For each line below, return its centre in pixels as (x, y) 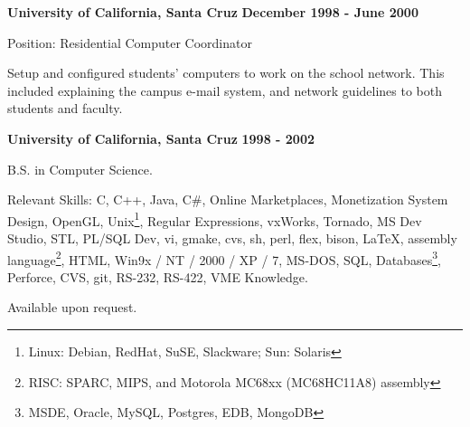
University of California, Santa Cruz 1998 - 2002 (161, 138)
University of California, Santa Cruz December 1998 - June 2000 (213, 12)
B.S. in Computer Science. (80, 169)
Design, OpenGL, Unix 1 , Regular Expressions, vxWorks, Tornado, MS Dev (215, 219)
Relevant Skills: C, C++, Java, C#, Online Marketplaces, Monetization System (228, 199)
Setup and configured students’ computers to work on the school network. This (226, 73)
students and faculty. (65, 108)
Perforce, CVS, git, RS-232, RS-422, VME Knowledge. (158, 276)
